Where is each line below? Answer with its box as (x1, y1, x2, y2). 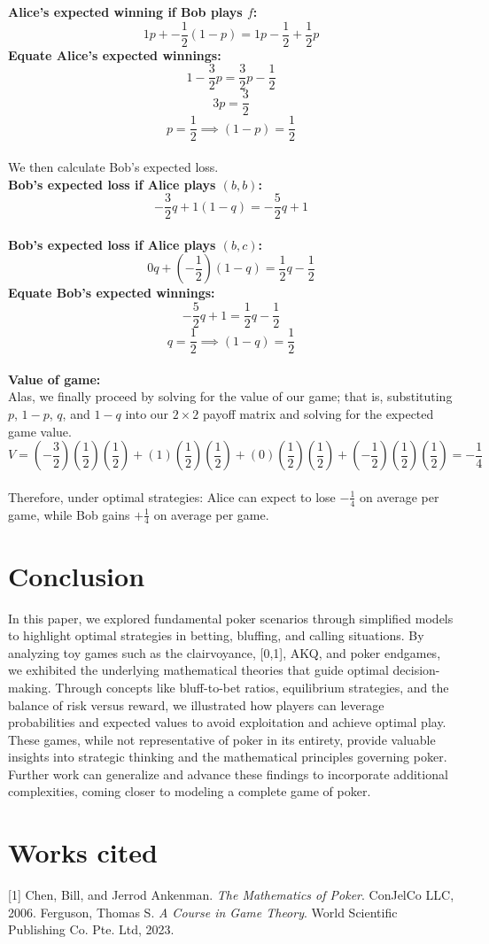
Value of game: (8, 369, 101, 388)
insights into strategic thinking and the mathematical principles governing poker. (8, 747, 447, 766)
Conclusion (8, 557, 145, 593)
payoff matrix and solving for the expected (202, 404, 434, 422)
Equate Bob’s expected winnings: (8, 283, 215, 302)
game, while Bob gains (8, 505, 130, 523)
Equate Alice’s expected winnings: (8, 45, 221, 64)
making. (8, 677, 51, 696)
